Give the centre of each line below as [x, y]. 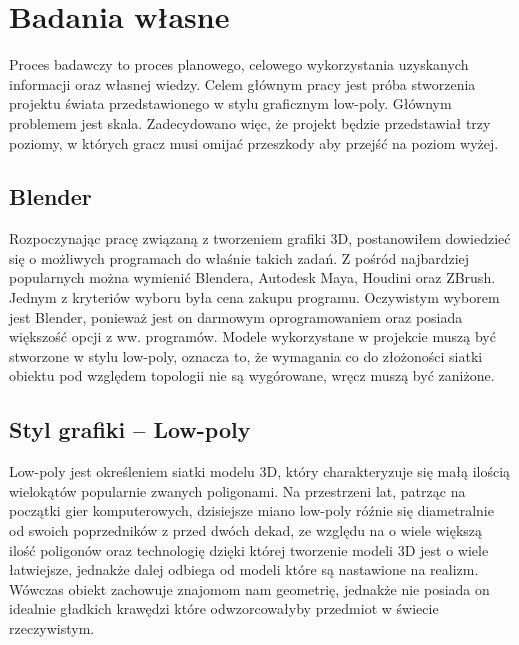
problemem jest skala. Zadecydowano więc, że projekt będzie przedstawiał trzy [250, 122]
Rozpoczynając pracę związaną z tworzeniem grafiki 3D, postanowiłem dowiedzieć [260, 238]
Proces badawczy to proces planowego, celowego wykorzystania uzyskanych [239, 64]
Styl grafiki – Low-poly [130, 429]
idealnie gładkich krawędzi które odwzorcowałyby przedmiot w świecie [224, 608]
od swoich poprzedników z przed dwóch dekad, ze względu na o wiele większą [246, 530]
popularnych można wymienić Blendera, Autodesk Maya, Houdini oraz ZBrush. [252, 277]
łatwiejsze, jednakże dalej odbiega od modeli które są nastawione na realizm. [244, 569]
